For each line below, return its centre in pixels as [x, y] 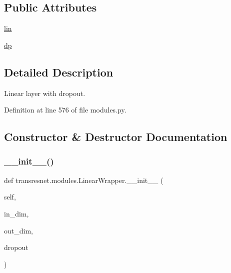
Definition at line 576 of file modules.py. [65, 110]
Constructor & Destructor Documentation [116, 137]
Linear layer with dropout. [45, 93]
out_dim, [18, 230]
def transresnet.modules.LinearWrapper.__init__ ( [84, 180]
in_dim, [16, 213]
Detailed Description [59, 72]
